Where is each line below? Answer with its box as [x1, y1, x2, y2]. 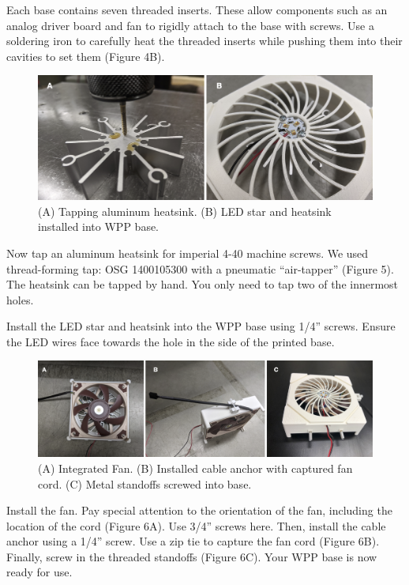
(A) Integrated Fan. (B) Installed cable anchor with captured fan [38, 459, 353, 476]
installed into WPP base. [38, 218, 159, 235]
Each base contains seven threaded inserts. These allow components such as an [6, 2, 388, 17]
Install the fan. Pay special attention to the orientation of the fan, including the [6, 502, 392, 519]
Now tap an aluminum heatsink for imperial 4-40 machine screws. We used [6, 244, 369, 261]
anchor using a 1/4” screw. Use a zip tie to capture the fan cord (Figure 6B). [6, 533, 380, 549]
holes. [6, 291, 34, 308]
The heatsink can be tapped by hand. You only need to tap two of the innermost [6, 276, 399, 292]
